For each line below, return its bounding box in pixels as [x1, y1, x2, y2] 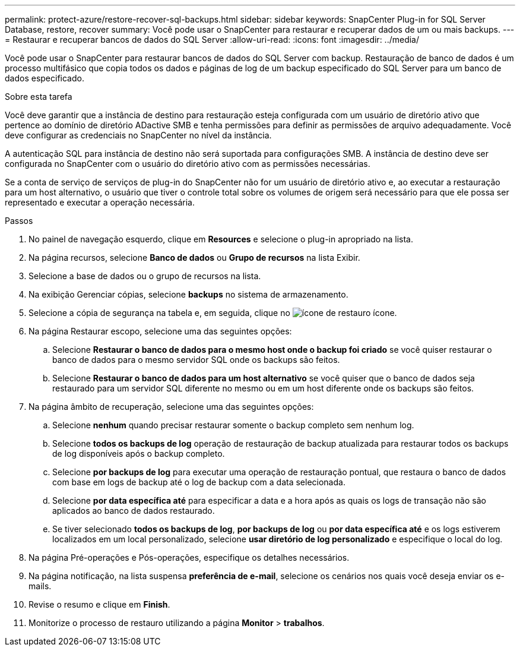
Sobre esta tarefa [5, 91, 72, 102]
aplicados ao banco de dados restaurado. [52, 505, 215, 516]
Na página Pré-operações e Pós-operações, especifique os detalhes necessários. [28, 552, 350, 562]
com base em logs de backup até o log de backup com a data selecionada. [52, 477, 345, 487]
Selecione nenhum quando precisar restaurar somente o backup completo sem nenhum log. [52, 420, 414, 430]
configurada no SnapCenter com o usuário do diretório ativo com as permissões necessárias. [5, 159, 370, 169]
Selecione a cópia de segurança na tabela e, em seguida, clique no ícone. [28, 308, 397, 318]
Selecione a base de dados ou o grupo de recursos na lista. [28, 271, 261, 281]
